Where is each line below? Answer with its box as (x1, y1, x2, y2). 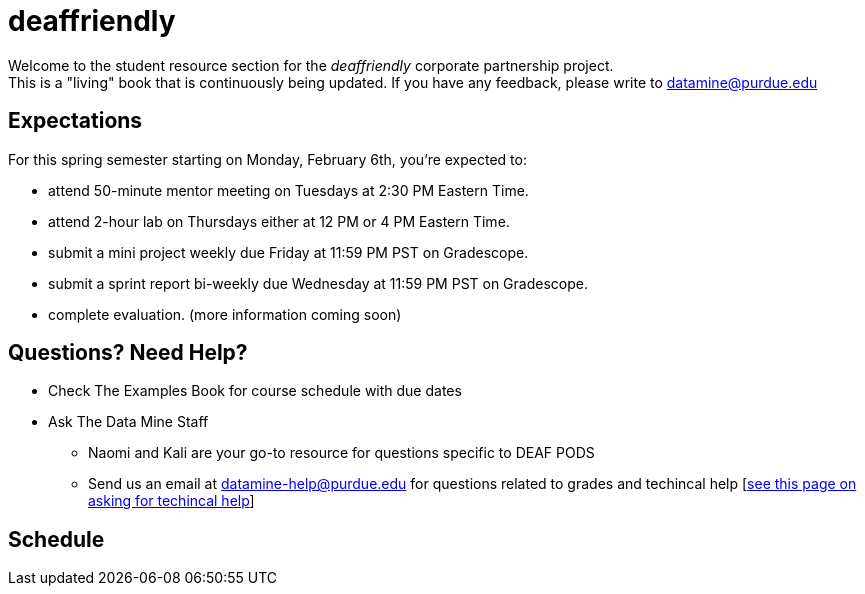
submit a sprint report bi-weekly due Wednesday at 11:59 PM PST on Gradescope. (48, 274, 588, 292)
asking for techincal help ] (88, 492, 255, 510)
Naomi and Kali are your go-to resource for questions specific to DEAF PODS (88, 444, 595, 462)
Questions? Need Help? (8, 340, 248, 366)
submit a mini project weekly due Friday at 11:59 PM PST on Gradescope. (48, 243, 529, 261)
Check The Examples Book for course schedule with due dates (48, 382, 462, 400)
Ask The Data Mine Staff (48, 413, 209, 431)
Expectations (8, 108, 143, 134)
